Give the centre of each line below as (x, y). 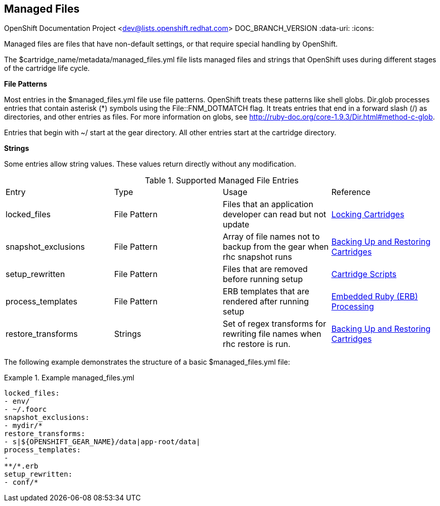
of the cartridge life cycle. (47, 68)
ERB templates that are (266, 291)
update (236, 225)
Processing (353, 307)
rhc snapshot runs (257, 257)
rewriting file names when (272, 334)
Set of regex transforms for (274, 324)
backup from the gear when (276, 247)
